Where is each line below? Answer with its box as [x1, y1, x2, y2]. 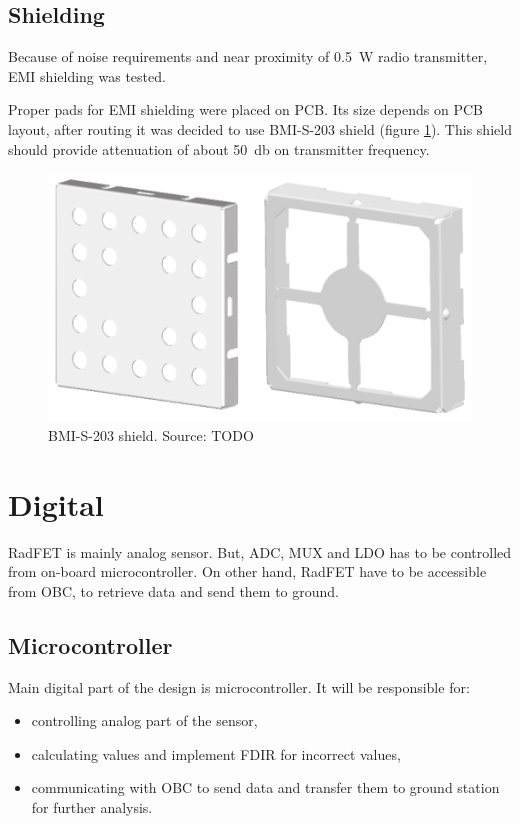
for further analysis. [31, 797, 153, 818]
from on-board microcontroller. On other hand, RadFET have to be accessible [8, 561, 487, 582]
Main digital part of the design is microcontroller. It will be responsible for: [8, 676, 470, 697]
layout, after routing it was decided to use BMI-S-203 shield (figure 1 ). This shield [8, 118, 512, 139]
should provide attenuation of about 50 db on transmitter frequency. [8, 138, 430, 159]
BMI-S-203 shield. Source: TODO [48, 424, 254, 445]
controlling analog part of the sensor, [31, 710, 258, 731]
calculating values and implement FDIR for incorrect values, [31, 743, 401, 764]
